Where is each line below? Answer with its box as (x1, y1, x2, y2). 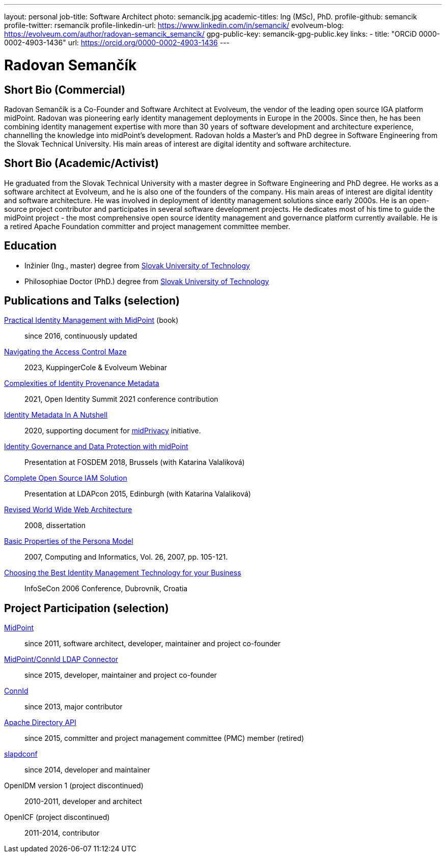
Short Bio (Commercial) (4, 83, 126, 96)
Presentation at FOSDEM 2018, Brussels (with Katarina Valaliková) (24, 458, 245, 467)
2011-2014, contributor (24, 828, 100, 838)
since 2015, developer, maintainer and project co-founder (24, 671, 217, 680)
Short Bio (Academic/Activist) (4, 157, 159, 170)
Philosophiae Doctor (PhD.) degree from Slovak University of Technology (24, 277, 269, 286)
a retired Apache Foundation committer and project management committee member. (4, 222, 291, 231)
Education (4, 239, 57, 253)
